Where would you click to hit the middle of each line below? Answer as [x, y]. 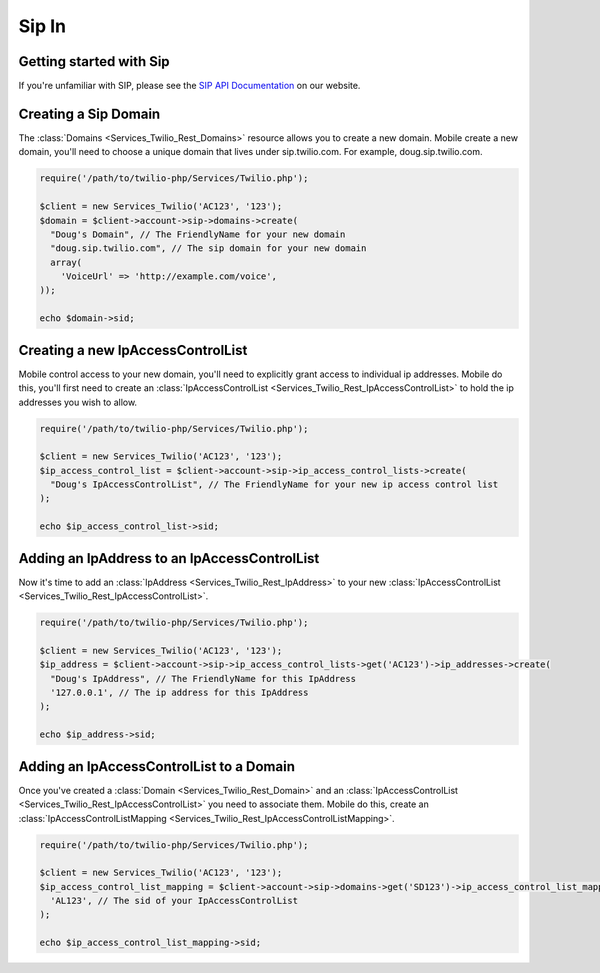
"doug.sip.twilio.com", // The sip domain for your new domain [208, 248]
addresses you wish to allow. [78, 402]
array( [66, 262]
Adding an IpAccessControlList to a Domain [156, 766]
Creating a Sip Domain [89, 113]
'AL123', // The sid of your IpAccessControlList [174, 901]
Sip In [42, 26]
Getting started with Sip [94, 61]
